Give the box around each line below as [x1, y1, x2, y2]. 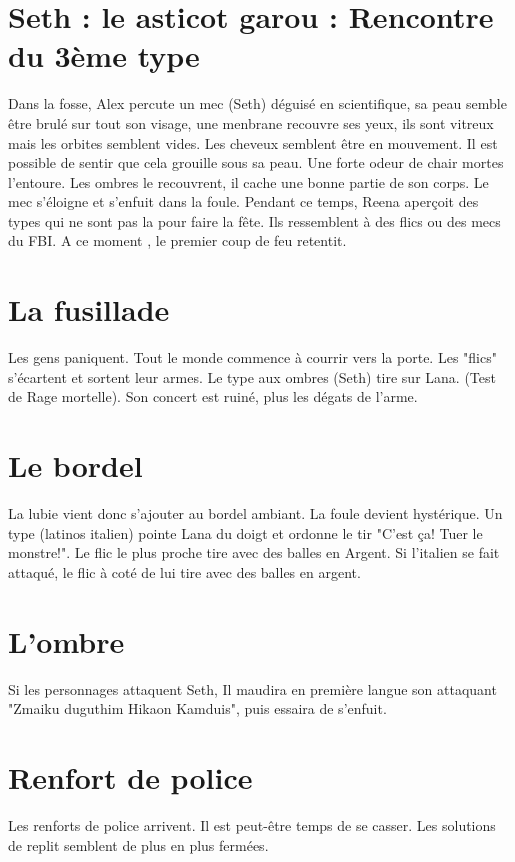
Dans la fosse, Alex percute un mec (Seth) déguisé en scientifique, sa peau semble [8, 93, 507, 114]
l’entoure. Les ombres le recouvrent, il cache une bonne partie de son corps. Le [8, 171, 489, 192]
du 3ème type [8, 35, 200, 76]
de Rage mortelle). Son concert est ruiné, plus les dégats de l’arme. [8, 386, 418, 407]
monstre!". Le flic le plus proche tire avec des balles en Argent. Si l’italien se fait [8, 542, 500, 563]
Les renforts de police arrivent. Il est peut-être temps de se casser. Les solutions [8, 814, 496, 835]
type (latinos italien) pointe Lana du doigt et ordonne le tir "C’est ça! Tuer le [8, 522, 483, 543]
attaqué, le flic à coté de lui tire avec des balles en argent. [8, 561, 361, 582]
